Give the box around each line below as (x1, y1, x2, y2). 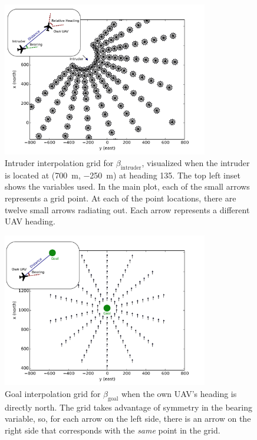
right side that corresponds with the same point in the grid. (5, 424, 220, 436)
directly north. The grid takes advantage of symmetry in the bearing (5, 401, 252, 413)
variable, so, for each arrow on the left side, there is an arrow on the (5, 412, 251, 425)
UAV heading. (5, 215, 55, 227)
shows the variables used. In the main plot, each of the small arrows (5, 180, 250, 193)
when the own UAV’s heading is (121, 387, 237, 399)
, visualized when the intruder (141, 156, 250, 168)
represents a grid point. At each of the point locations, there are (5, 191, 236, 204)
